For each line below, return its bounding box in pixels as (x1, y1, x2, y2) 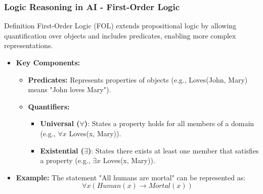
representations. (4, 40, 53, 51)
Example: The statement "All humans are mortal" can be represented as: (16, 172, 246, 182)
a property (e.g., (40, 155, 91, 166)
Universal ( (40, 118, 80, 129)
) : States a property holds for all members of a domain (84, 118, 254, 129)
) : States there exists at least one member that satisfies (87, 145, 259, 156)
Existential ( (40, 145, 84, 156)
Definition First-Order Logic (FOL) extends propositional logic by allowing (4, 20, 237, 31)
